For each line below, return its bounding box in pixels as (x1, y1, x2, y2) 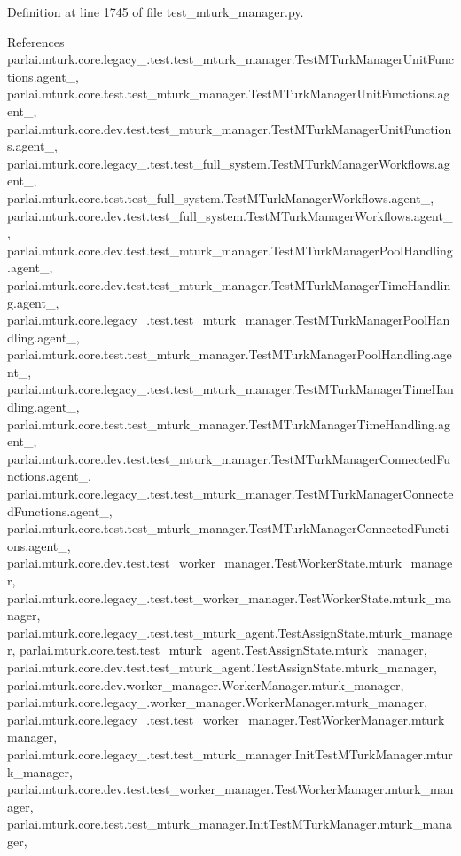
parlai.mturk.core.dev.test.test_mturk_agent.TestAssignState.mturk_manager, (7, 657, 437, 676)
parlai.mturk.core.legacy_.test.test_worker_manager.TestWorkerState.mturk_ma (7, 588, 452, 607)
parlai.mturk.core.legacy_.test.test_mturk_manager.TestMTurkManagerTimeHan (7, 380, 454, 398)
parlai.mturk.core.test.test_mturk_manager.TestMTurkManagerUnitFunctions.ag (7, 84, 450, 103)
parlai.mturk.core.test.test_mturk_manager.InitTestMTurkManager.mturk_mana (7, 814, 452, 833)
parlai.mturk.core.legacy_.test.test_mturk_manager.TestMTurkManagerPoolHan (7, 310, 450, 329)
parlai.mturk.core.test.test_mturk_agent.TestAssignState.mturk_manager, (20, 640, 427, 659)
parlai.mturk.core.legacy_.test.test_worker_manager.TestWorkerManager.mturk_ (7, 710, 454, 728)
